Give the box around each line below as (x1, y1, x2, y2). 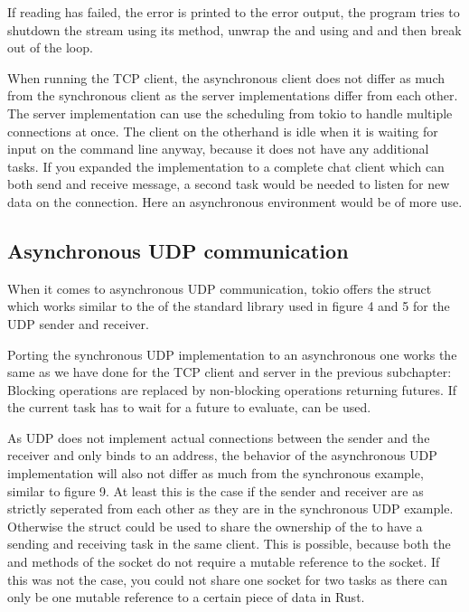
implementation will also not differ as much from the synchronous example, (7, 464, 424, 483)
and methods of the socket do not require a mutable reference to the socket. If (7, 552, 440, 571)
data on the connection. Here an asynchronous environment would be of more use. (7, 192, 463, 211)
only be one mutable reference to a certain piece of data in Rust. (7, 588, 365, 607)
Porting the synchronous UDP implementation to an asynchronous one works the (7, 344, 457, 363)
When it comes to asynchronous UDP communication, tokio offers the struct (7, 278, 432, 297)
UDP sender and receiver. (7, 314, 149, 333)
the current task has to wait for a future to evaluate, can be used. (7, 398, 371, 417)
